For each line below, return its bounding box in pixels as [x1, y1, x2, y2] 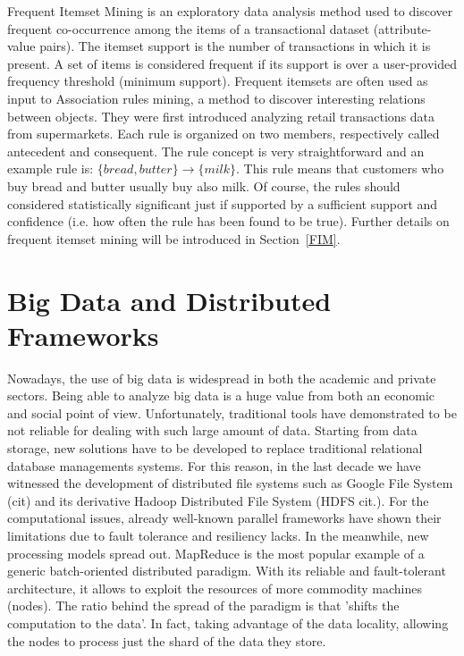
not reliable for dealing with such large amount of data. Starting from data [7, 421, 418, 440]
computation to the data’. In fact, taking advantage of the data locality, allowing [7, 613, 449, 632]
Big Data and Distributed [7, 282, 332, 318]
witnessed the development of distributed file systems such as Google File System [7, 474, 453, 492]
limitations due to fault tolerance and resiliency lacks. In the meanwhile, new [7, 526, 429, 544]
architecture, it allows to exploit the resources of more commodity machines [7, 578, 423, 597]
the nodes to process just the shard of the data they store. [7, 631, 326, 650]
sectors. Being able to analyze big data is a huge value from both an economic [7, 386, 435, 405]
